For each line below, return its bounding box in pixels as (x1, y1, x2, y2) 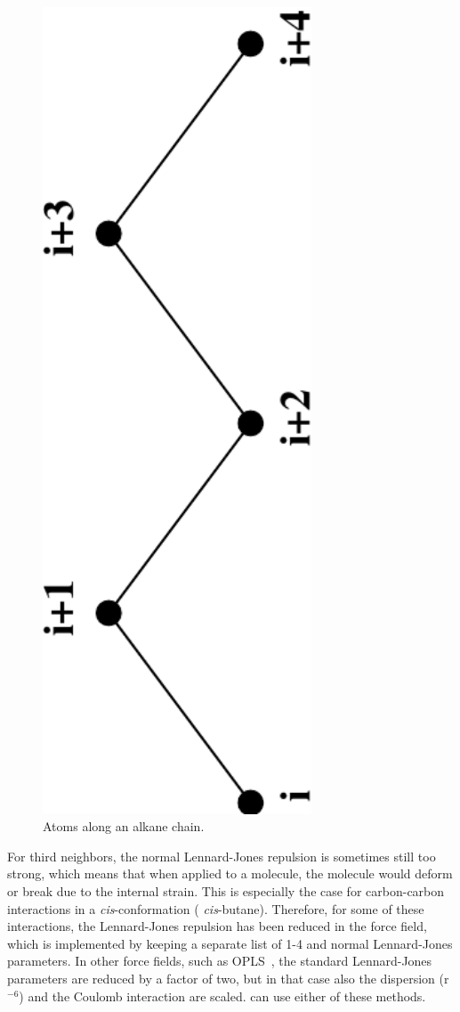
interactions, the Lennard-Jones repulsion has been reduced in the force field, (7, 917, 427, 935)
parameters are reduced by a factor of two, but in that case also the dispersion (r (7, 969, 449, 987)
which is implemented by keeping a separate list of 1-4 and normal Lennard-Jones (7, 934, 453, 952)
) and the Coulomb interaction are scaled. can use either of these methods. (19, 986, 426, 1005)
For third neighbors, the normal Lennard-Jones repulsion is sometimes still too (7, 846, 436, 865)
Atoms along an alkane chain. (43, 817, 205, 836)
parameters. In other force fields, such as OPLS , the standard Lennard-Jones (7, 951, 432, 970)
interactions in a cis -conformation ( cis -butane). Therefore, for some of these (7, 899, 424, 918)
